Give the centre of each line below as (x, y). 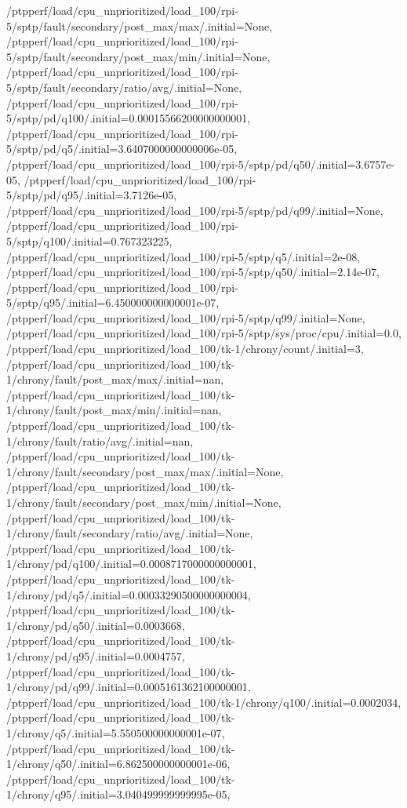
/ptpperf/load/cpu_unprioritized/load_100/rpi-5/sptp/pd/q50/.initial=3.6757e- (201, 164)
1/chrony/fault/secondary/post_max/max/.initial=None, (145, 471)
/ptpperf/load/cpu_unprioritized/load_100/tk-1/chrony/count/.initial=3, (185, 349)
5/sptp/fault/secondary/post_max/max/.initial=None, (140, 25)
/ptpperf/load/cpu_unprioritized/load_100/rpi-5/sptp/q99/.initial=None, (186, 317)
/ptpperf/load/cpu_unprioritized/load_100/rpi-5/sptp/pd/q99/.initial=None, (195, 210)
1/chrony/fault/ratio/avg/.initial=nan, (100, 440)
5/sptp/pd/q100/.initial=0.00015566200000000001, (129, 118)
